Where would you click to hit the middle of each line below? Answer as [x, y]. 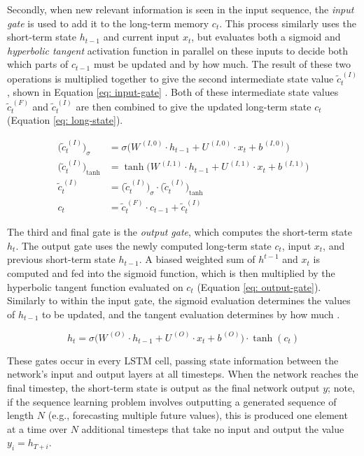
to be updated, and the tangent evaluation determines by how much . [191, 314]
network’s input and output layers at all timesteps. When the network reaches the [183, 374]
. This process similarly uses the [288, 23]
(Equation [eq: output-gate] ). [259, 286]
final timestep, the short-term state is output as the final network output [163, 387]
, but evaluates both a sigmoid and [266, 37]
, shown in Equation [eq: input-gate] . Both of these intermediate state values [173, 92]
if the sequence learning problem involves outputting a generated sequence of [172, 401]
